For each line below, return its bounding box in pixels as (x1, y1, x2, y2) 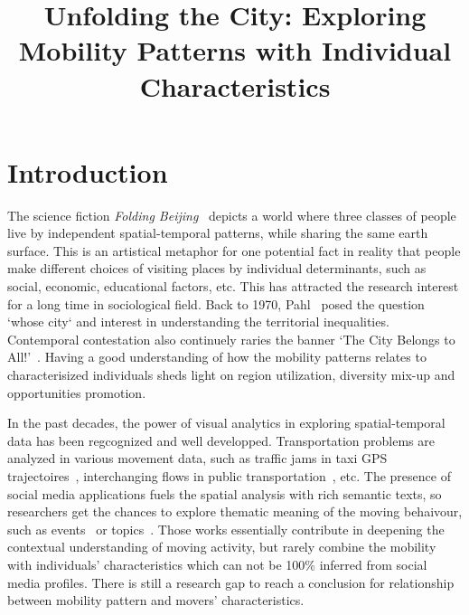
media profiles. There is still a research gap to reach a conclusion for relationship (7, 572, 455, 591)
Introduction (7, 153, 168, 190)
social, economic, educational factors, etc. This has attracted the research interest (7, 277, 459, 296)
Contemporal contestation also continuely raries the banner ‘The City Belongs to (7, 329, 455, 348)
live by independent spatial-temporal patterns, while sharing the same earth (7, 223, 428, 242)
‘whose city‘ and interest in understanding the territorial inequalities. (7, 312, 389, 331)
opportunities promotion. (7, 383, 146, 402)
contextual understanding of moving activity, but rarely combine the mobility (7, 537, 436, 556)
